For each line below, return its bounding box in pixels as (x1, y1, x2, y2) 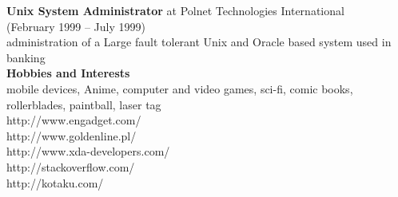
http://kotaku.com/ (6, 174, 104, 191)
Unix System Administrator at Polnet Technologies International (6, 2, 344, 18)
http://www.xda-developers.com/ (6, 143, 170, 160)
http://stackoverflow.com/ (6, 158, 135, 175)
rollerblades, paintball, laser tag (6, 96, 161, 112)
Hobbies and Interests (6, 65, 130, 81)
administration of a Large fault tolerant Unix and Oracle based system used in (6, 33, 392, 50)
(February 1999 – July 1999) (6, 18, 145, 34)
